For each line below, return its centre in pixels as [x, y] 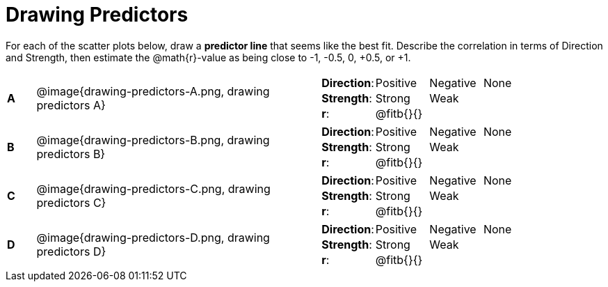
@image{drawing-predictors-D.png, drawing [153, 237]
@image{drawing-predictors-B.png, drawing [153, 140]
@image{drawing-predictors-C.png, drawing [153, 188]
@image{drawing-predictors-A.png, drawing [153, 91]
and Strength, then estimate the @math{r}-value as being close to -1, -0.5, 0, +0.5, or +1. [208, 57]
